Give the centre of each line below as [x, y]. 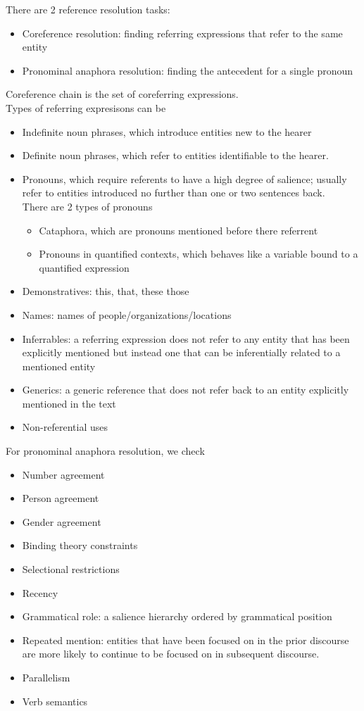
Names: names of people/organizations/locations [127, 314]
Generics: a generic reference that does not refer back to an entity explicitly [186, 390]
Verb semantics [55, 701]
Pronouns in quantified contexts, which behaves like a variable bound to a [199, 254]
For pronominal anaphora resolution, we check [105, 451]
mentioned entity [59, 366]
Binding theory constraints [80, 545]
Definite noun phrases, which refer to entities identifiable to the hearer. [175, 155]
